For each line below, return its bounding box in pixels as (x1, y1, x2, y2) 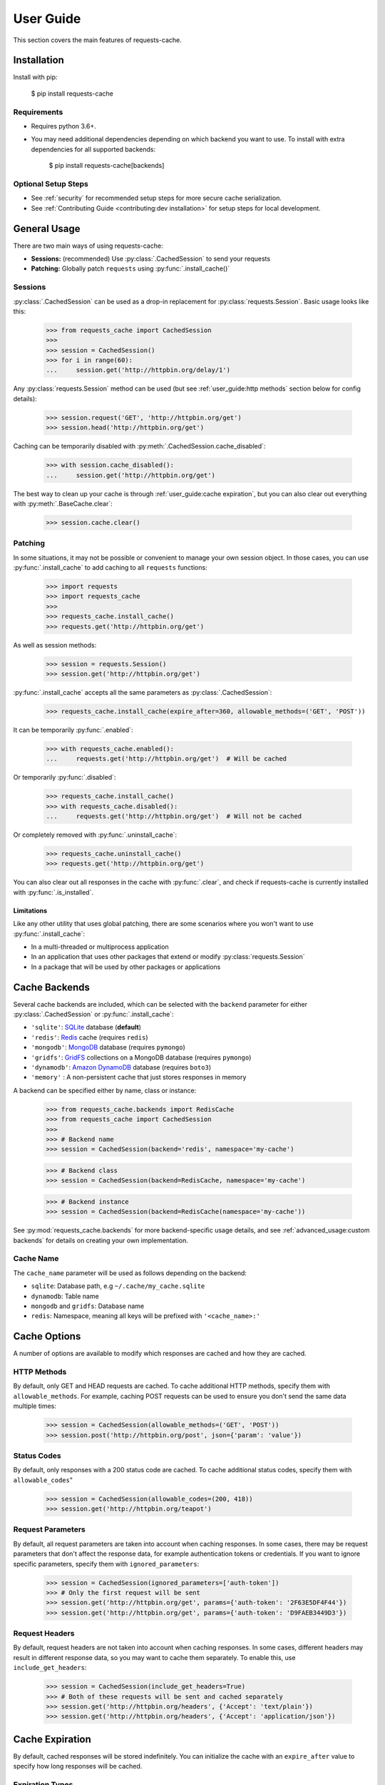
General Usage (13, 222, 81, 235)
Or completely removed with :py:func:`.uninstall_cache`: (13, 830, 178, 839)
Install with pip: (13, 73, 58, 81)
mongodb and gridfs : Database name (31, 1302, 145, 1310)
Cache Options (13, 1330, 81, 1342)
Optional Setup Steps (13, 178, 88, 188)
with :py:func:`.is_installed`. (13, 888, 94, 896)
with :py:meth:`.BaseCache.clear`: (13, 499, 113, 508)
